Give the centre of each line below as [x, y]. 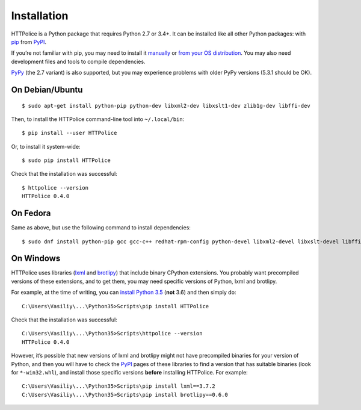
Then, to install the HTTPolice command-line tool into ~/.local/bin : [98, 119]
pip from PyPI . [29, 42]
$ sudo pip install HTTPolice [66, 160]
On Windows [36, 259]
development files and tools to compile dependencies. [78, 61]
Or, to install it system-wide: [46, 146]
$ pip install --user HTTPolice [69, 133]
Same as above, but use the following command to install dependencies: [101, 228]
